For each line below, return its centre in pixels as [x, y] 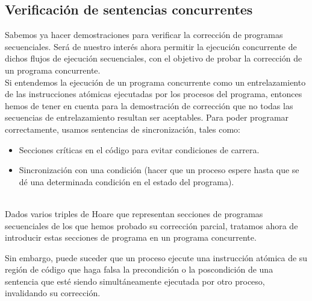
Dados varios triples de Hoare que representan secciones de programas [134, 213]
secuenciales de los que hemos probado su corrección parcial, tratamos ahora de [151, 225]
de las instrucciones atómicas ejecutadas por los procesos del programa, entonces [154, 94]
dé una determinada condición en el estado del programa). [126, 181]
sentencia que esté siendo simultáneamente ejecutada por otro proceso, [135, 281]
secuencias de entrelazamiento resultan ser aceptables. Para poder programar [147, 117]
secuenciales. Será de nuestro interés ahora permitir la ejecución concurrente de [151, 46]
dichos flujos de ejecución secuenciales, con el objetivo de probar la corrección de [154, 58]
